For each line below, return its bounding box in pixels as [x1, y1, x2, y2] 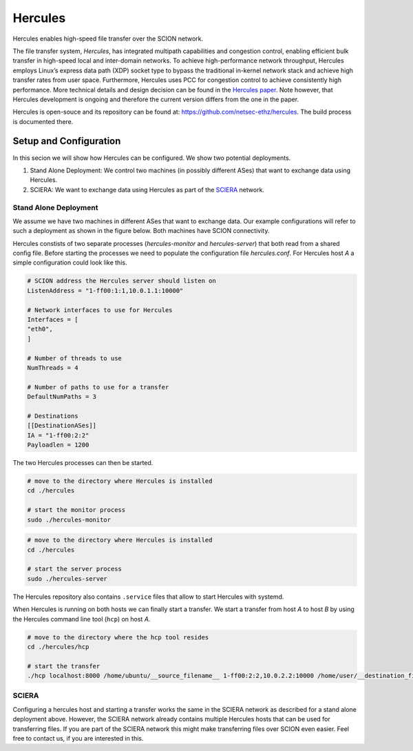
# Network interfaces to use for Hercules [27, 306, 173, 313]
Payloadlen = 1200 [27, 441, 89, 449]
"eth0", [27, 325, 53, 333]
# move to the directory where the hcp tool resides [27, 633, 209, 641]
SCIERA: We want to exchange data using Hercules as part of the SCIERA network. [30, 185, 265, 194]
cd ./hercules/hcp [27, 643, 89, 650]
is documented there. [12, 117, 74, 125]
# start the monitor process [27, 506, 126, 514]
